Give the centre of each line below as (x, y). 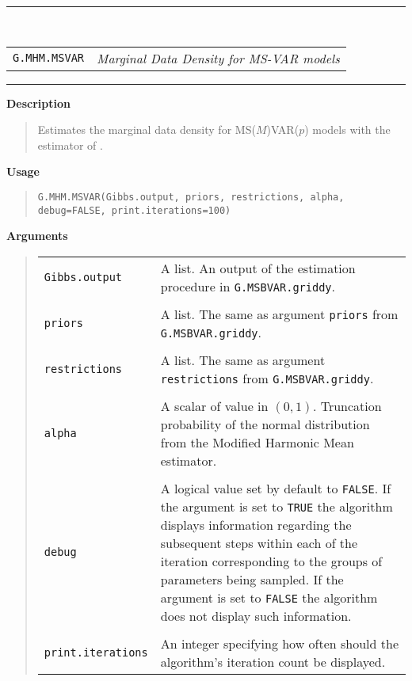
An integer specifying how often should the (279, 643)
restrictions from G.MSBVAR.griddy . (267, 378)
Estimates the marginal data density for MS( (147, 129)
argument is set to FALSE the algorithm (269, 597)
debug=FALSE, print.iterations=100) (134, 210)
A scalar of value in (214, 405)
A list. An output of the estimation (258, 268)
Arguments (37, 236)
